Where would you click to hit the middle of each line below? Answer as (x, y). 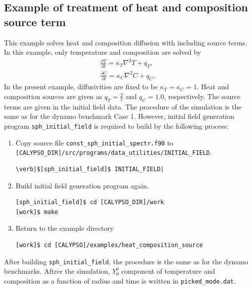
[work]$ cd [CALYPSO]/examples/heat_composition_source (109, 245)
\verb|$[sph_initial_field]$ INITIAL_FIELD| (90, 169)
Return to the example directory (65, 228)
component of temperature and (168, 271)
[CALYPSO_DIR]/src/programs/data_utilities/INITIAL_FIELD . (114, 152)
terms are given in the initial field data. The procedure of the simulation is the (123, 106)
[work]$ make (37, 212)
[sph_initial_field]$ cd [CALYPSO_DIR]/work (90, 202)
